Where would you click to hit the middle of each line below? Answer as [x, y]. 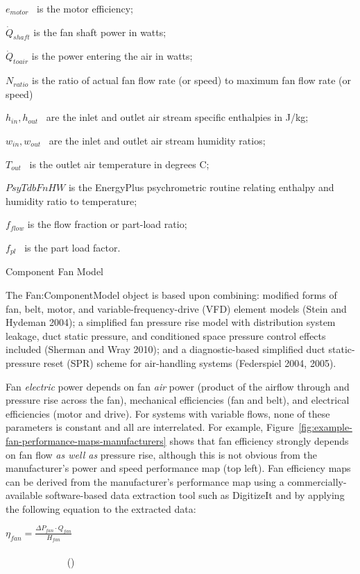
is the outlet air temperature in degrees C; [119, 164]
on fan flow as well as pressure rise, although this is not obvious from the [161, 454]
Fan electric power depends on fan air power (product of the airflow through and [178, 386]
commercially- [317, 481]
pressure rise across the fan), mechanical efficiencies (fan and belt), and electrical [178, 400]
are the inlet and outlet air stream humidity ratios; [157, 140]
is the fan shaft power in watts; [100, 32]
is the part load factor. [72, 247]
